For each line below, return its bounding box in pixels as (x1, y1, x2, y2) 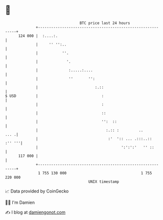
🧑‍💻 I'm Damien (5, 199, 35, 205)
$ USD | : (5, 93, 104, 98)
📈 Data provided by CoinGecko (5, 188, 69, 194)
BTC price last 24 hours (79, 21, 131, 25)
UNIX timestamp (88, 179, 119, 184)
